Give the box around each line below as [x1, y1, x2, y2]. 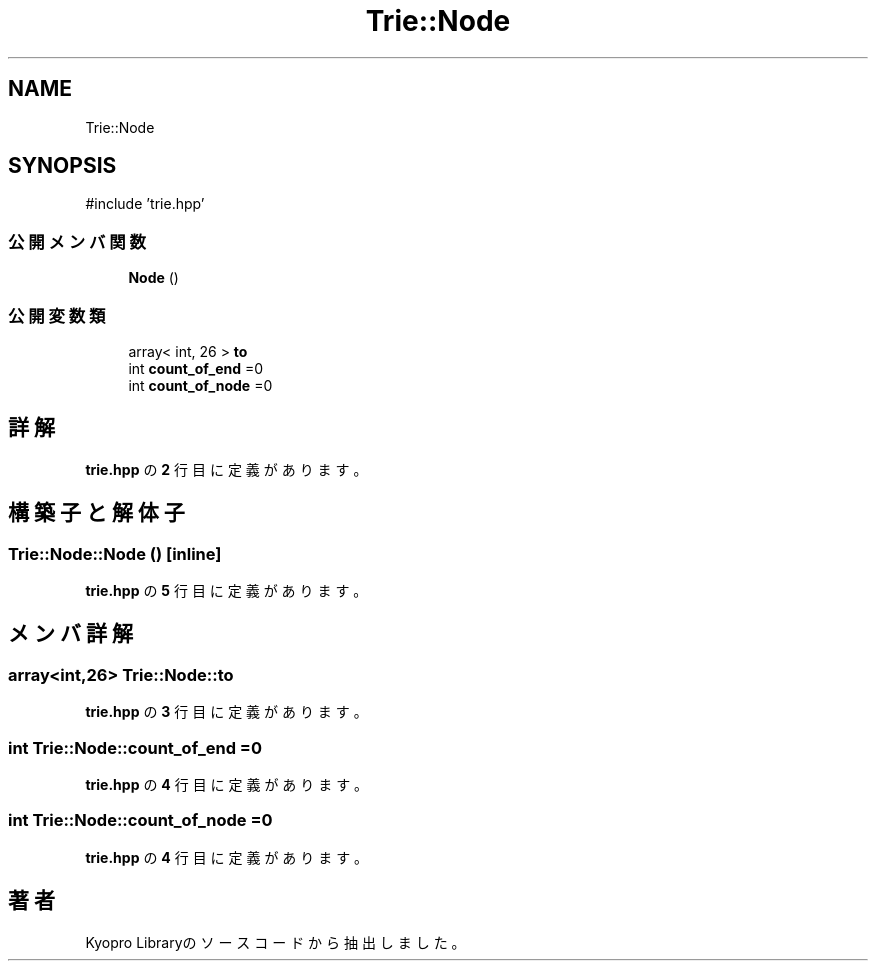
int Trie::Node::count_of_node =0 [8, 810, 273, 831]
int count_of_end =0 [128, 359, 264, 377]
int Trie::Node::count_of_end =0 [8, 737, 262, 758]
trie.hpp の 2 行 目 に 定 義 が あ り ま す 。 [85, 460, 368, 478]
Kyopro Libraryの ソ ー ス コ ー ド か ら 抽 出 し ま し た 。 [85, 933, 466, 951]
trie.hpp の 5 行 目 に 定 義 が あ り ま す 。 [85, 582, 368, 599]
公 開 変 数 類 [8, 305, 106, 326]
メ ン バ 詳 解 [8, 621, 133, 647]
